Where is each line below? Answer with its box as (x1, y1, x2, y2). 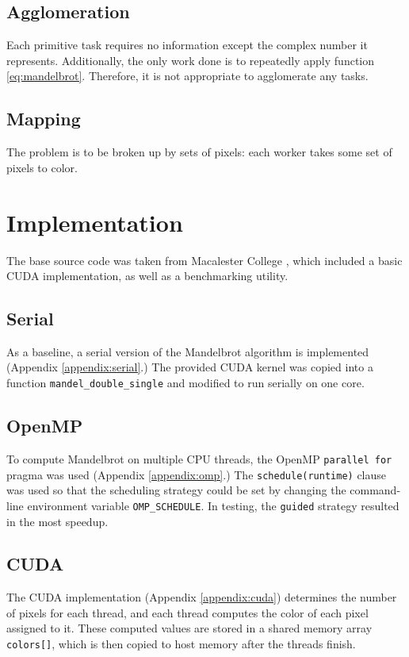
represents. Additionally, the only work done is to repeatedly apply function (6, 52, 375, 68)
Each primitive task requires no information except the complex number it (6, 36, 368, 53)
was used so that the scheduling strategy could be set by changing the (6, 482, 346, 498)
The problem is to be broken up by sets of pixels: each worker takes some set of (6, 144, 392, 160)
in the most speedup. (6, 513, 109, 529)
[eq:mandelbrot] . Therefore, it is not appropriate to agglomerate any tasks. (6, 67, 369, 84)
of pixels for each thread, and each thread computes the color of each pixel (6, 604, 369, 620)
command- (350, 482, 401, 498)
